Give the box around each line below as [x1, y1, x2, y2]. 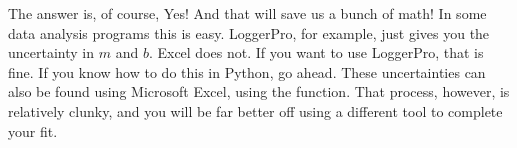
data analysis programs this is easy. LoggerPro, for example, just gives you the [8, 22, 490, 43]
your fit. [8, 120, 58, 141]
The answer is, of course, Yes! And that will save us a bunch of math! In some [8, 3, 487, 23]
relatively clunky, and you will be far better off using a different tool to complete [8, 100, 503, 121]
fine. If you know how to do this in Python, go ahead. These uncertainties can [8, 61, 486, 82]
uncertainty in [8, 42, 95, 63]
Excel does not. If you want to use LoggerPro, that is [157, 42, 484, 63]
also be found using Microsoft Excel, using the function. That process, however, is [8, 81, 510, 102]
